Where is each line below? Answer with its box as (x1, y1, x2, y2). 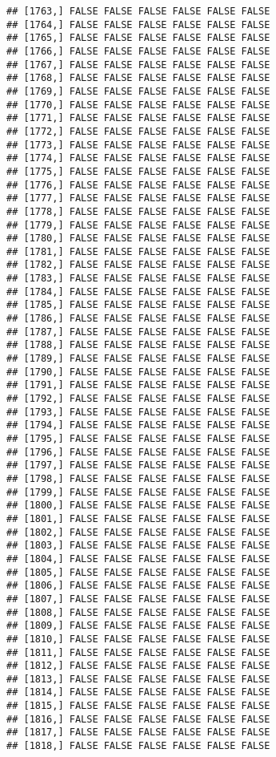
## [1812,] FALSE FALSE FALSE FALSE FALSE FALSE (6, 660, 270, 672)
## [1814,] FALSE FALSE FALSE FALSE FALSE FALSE (6, 686, 270, 698)
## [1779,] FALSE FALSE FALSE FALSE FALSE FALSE (6, 219, 270, 231)
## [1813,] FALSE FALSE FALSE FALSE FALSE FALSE (6, 673, 270, 685)
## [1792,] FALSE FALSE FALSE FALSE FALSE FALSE (6, 393, 270, 405)
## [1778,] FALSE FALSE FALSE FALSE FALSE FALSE (6, 205, 270, 217)
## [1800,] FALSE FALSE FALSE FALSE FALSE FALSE (6, 500, 270, 512)
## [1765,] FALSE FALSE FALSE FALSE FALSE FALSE (6, 32, 270, 44)
